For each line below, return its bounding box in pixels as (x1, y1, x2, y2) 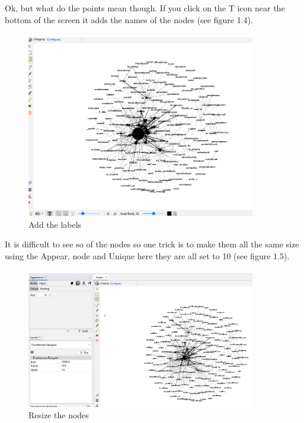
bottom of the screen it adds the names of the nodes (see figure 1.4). (5, 13, 253, 26)
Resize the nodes (28, 409, 89, 421)
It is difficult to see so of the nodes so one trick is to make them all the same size (5, 238, 299, 250)
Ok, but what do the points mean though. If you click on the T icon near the (5, 2, 285, 14)
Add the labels (28, 218, 82, 230)
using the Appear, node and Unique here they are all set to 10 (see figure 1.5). (5, 249, 290, 262)
